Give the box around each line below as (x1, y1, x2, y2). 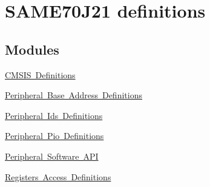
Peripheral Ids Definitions (5, 109, 103, 121)
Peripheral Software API (5, 149, 99, 162)
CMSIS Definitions (5, 68, 76, 81)
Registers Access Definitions (5, 170, 111, 183)
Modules (5, 39, 59, 58)
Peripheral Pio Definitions (5, 129, 104, 142)
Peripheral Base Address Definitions (5, 89, 142, 101)
